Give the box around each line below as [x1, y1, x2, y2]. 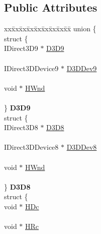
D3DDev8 [66, 142, 97, 152]
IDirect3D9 [4, 43, 38, 53]
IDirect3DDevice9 [4, 63, 59, 73]
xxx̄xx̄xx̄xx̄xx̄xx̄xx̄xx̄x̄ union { [4, 23, 96, 34]
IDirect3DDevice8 [4, 142, 59, 152]
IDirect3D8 [4, 122, 38, 133]
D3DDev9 [66, 63, 97, 73]
